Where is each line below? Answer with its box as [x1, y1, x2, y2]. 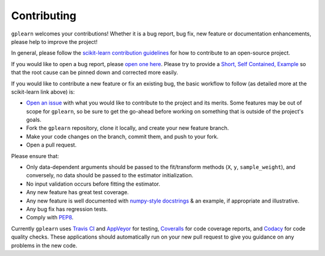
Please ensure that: [11, 152, 60, 159]
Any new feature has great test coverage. [26, 189, 129, 196]
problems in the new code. [11, 242, 78, 249]
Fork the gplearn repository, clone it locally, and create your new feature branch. [26, 124, 229, 132]
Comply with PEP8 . [26, 214, 74, 221]
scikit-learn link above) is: [11, 88, 75, 96]
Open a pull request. [26, 141, 77, 148]
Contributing [11, 9, 76, 22]
